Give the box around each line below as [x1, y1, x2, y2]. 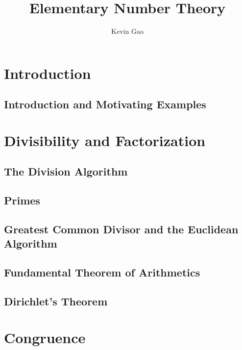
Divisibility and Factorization [4, 130, 206, 150]
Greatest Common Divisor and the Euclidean [4, 222, 239, 237]
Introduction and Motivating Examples [4, 97, 206, 112]
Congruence [4, 327, 86, 347]
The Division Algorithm [4, 164, 128, 179]
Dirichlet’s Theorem [4, 293, 108, 308]
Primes [4, 193, 40, 208]
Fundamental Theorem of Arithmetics [4, 265, 200, 280]
